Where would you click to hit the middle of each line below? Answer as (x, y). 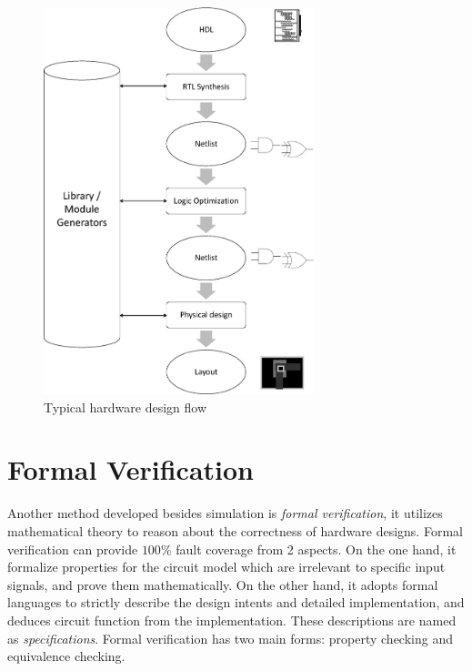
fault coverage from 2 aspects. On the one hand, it (316, 549)
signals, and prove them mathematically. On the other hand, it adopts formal (223, 584)
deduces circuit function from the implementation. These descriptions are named (232, 620)
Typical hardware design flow (126, 407)
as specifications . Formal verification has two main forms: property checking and (230, 638)
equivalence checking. (66, 656)
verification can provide (73, 549)
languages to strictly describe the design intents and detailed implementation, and (236, 602)
